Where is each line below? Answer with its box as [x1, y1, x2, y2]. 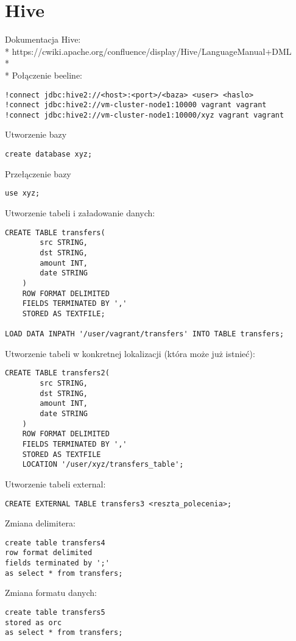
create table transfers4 [5, 538, 105, 547]
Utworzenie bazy [5, 128, 67, 141]
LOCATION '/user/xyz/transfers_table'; [22, 460, 184, 469]
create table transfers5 [5, 608, 105, 617]
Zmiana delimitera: [5, 517, 76, 529]
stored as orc [5, 618, 62, 627]
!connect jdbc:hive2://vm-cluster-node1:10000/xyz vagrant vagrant [5, 110, 284, 119]
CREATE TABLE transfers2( [5, 369, 110, 378]
